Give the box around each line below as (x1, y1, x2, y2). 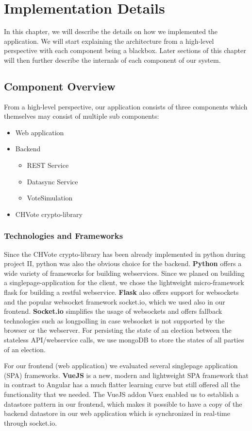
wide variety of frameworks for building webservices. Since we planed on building (4, 268, 245, 278)
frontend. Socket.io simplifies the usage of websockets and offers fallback (4, 306, 222, 316)
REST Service (27, 160, 69, 170)
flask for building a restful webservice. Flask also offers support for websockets (4, 287, 239, 297)
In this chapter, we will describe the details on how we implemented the (4, 26, 218, 36)
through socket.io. (4, 417, 57, 428)
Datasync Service (27, 176, 78, 186)
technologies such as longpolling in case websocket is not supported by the (4, 315, 225, 325)
